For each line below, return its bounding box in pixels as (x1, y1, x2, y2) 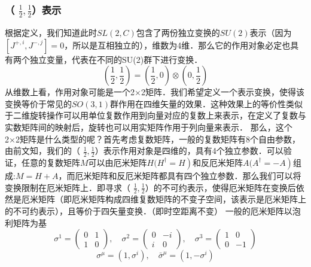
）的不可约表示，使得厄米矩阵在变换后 (145, 181, 296, 193)
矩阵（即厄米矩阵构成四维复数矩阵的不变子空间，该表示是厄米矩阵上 (38, 193, 306, 205)
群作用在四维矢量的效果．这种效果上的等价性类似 (109, 97, 303, 110)
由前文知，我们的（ (5, 144, 80, 157)
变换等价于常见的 (5, 97, 72, 110)
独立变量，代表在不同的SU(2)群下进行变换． (29, 53, 203, 65)
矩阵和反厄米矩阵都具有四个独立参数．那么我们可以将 (92, 169, 301, 181)
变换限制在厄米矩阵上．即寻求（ (5, 181, 130, 193)
